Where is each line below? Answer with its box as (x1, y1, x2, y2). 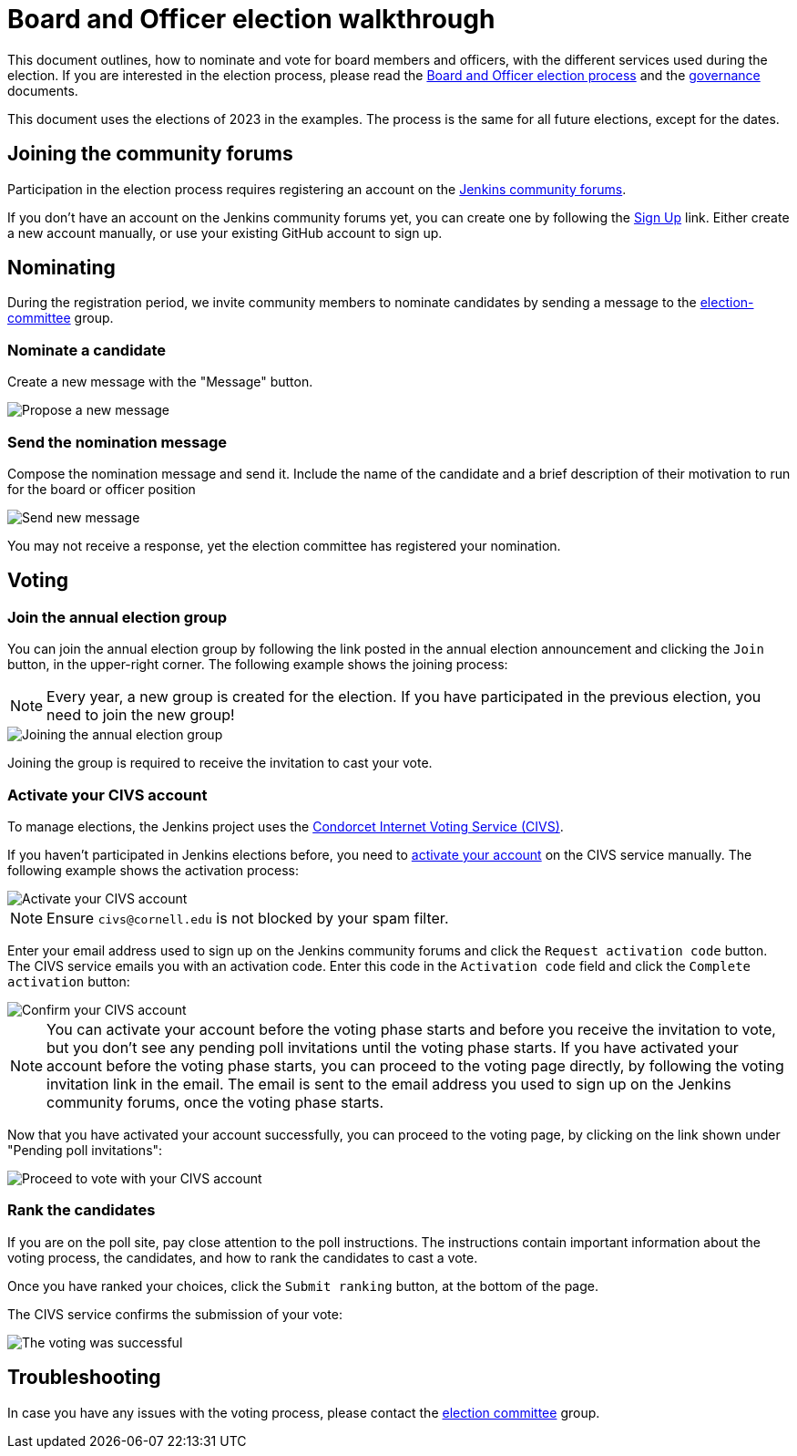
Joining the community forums (7, 142, 293, 166)
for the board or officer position (7, 480, 196, 497)
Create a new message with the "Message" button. (7, 374, 313, 390)
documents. (7, 82, 78, 98)
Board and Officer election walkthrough (7, 4, 496, 35)
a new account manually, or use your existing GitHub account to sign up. (7, 224, 443, 241)
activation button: (7, 973, 130, 989)
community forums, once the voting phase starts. (46, 1092, 384, 1111)
